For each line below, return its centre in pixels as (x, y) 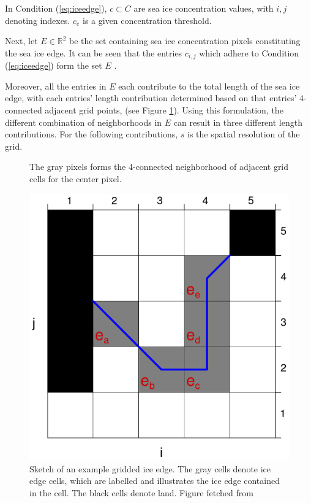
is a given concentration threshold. (147, 20)
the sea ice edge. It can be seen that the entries (94, 52)
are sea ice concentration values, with (204, 8)
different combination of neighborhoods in (84, 122)
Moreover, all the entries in (56, 86)
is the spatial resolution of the (243, 134)
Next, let (21, 41)
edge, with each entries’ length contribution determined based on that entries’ (151, 98)
